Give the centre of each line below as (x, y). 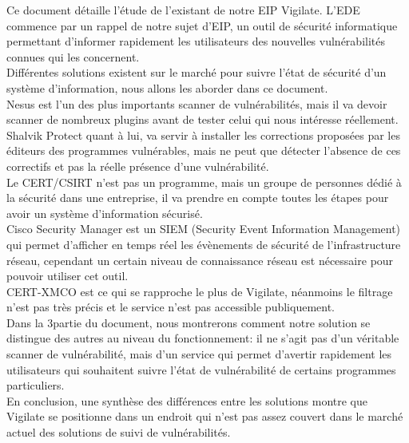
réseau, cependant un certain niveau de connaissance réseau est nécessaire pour (200, 260)
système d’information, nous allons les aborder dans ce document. (167, 87)
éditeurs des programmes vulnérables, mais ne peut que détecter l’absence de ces (204, 150)
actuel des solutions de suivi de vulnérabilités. (119, 432)
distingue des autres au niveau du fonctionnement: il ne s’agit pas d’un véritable (203, 338)
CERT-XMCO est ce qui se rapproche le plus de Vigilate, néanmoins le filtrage (200, 291)
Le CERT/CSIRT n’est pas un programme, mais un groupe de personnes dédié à (204, 182)
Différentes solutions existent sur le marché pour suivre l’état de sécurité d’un (197, 72)
